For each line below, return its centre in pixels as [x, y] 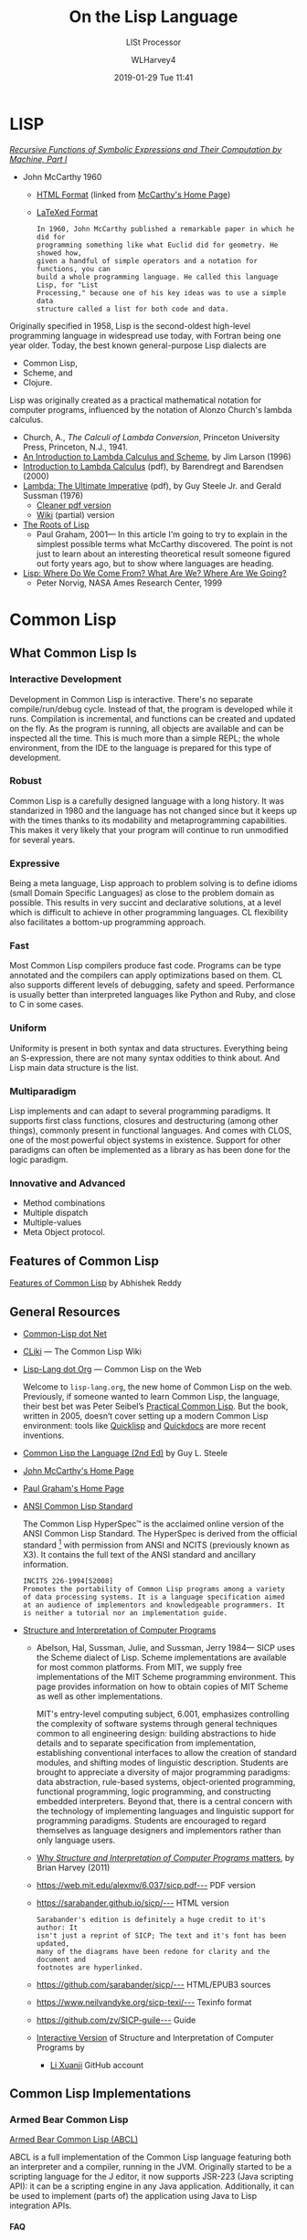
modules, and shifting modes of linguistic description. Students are [162, 1762]
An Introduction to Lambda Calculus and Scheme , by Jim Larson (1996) [157, 456]
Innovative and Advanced [68, 1183]
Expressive [35, 863]
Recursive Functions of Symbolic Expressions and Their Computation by [146, 149]
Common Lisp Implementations [101, 2094]
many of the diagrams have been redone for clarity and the [153, 1951]
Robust [26, 781]
